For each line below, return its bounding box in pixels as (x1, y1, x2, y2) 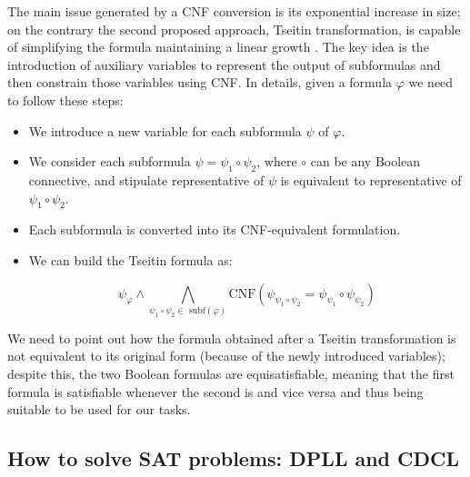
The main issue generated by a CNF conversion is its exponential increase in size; (7, 2, 461, 20)
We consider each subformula (28, 152, 191, 171)
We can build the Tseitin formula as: (28, 250, 233, 269)
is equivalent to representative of (280, 170, 462, 189)
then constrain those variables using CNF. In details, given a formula (7, 73, 393, 92)
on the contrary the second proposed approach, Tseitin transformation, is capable (7, 19, 461, 38)
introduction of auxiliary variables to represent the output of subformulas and (7, 55, 441, 74)
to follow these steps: (7, 90, 124, 109)
